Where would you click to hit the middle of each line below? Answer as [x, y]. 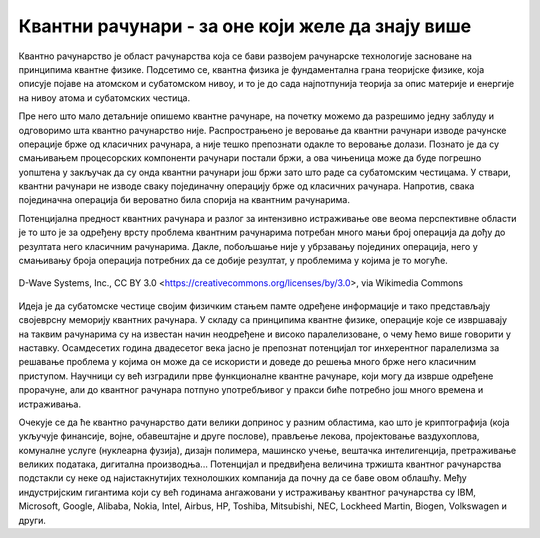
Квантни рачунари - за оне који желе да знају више [245, 26]
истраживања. [50, 404]
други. [32, 520]
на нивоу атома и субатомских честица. [104, 97]
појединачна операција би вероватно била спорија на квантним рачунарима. [184, 200]
